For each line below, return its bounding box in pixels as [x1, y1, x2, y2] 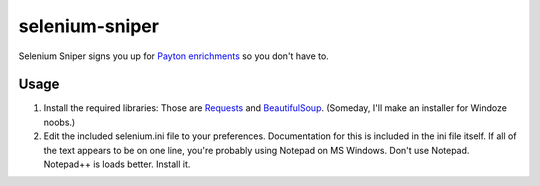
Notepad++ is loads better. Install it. [43, 158, 191, 170]
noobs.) [43, 116, 76, 128]
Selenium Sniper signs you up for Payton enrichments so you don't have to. [18, 50, 329, 62]
